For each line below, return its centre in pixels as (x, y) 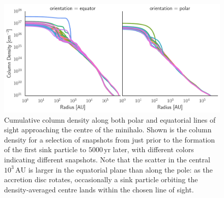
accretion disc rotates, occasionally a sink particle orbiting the (101, 179)
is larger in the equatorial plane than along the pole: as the (120, 169)
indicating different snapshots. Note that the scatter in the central (107, 159)
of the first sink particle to (45, 149)
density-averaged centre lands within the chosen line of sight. (99, 189)
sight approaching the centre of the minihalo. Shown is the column (108, 130)
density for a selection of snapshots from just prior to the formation (110, 139)
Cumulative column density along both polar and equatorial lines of (110, 119)
